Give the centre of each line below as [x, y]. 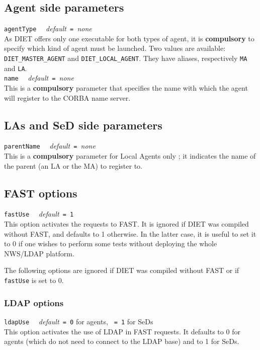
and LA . [16, 68]
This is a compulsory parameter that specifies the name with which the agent [126, 88]
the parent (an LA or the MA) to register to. [73, 165]
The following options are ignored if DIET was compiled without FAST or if [122, 270]
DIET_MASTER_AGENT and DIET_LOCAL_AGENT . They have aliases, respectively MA [126, 58]
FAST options [41, 193]
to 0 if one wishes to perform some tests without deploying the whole [111, 243]
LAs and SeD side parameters [83, 125]
